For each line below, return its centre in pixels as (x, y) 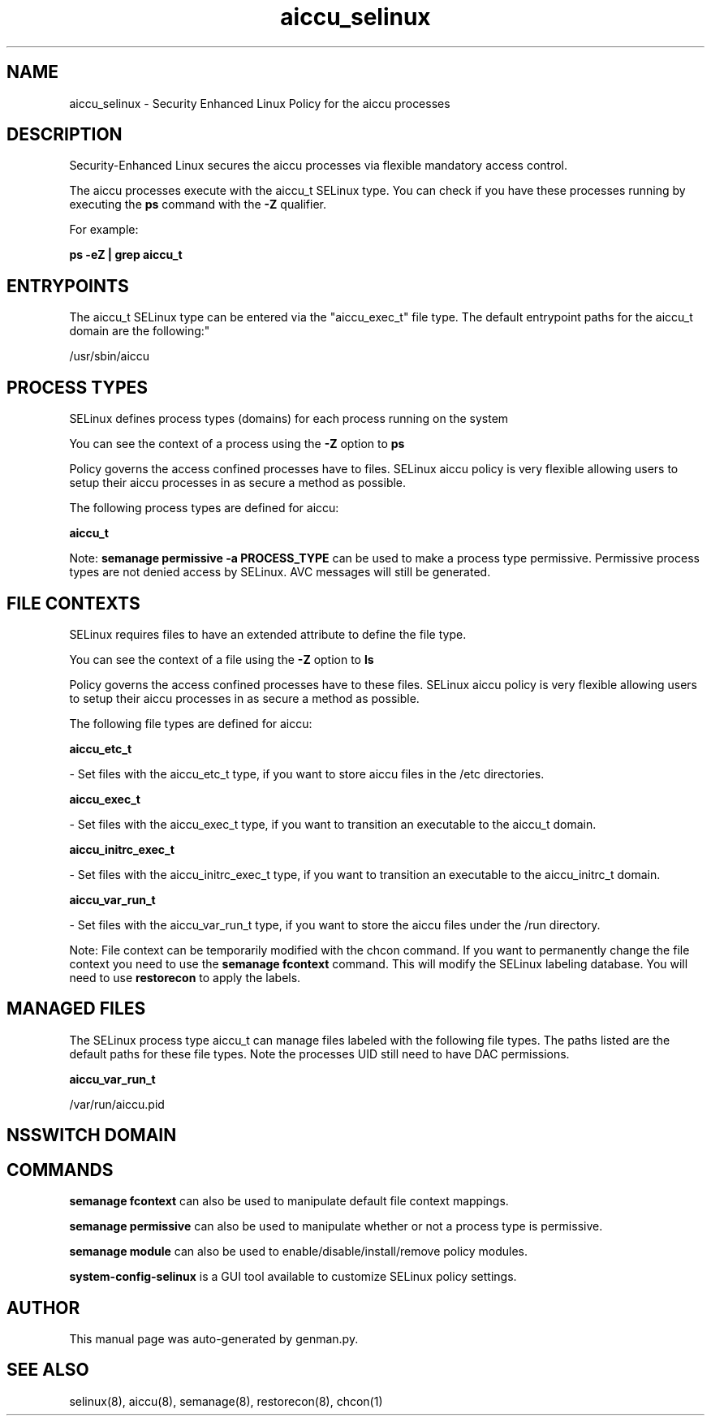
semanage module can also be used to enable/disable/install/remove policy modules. (299, 1252)
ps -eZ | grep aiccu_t (126, 255)
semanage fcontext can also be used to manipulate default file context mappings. (289, 1201)
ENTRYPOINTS (68, 286)
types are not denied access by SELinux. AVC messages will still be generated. (280, 572)
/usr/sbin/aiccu (110, 356)
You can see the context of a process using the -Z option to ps (237, 444)
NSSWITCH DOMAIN (92, 1135)
